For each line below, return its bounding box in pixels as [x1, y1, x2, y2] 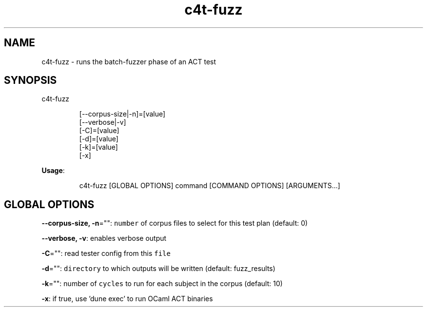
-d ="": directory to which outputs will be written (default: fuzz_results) [41, 264, 275, 273]
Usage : [41, 166, 65, 175]
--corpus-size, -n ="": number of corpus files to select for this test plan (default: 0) [41, 219, 308, 228]
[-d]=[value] [79, 135, 118, 143]
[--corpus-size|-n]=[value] [79, 110, 166, 118]
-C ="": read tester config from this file [41, 249, 171, 258]
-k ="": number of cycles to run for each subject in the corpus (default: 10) [41, 279, 283, 288]
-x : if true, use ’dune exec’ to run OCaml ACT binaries [41, 294, 213, 303]
